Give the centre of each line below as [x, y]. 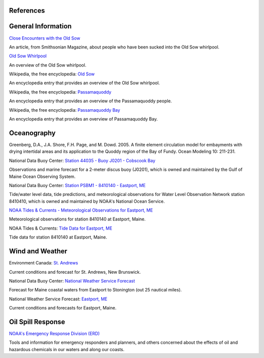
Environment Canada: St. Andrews [44, 263]
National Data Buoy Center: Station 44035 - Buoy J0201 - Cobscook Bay [82, 160]
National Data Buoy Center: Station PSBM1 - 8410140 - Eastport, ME [77, 185]
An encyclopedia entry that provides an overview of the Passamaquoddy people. [90, 101]
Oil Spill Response [37, 322]
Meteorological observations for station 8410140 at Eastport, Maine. [77, 219]
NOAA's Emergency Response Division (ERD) [55, 334]
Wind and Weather [38, 251]
